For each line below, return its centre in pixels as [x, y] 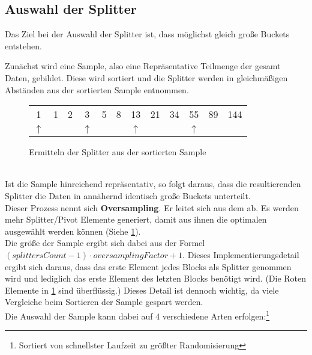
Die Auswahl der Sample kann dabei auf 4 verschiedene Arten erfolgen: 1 [137, 315]
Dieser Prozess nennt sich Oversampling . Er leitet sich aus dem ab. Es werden [152, 207]
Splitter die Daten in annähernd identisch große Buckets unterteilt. [128, 195]
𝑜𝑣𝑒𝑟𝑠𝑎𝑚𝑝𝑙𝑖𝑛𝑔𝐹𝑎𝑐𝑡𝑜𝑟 [130, 255]
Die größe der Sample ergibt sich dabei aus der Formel [105, 243]
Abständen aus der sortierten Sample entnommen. [97, 89]
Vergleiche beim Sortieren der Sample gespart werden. [104, 302]
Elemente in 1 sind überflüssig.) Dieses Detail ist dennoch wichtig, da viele [142, 290]
